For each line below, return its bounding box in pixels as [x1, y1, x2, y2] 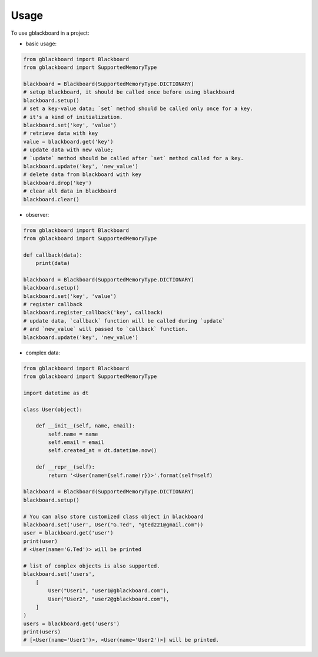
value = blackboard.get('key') [23, 138, 114, 145]
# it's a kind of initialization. [23, 114, 123, 120]
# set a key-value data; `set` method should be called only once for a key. [23, 105, 253, 112]
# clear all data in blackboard [23, 188, 117, 194]
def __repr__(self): [35, 464, 95, 470]
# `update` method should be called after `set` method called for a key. [23, 155, 244, 161]
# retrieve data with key [23, 130, 98, 137]
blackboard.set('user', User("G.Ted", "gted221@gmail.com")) [23, 522, 204, 528]
